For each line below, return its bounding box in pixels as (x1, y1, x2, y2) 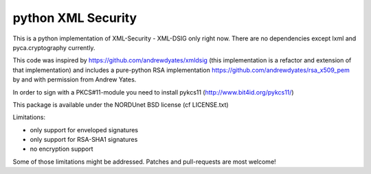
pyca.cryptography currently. (12, 43, 95, 51)
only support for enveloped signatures (30, 125, 139, 134)
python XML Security (12, 10, 137, 25)
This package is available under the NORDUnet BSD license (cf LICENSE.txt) (12, 100, 229, 109)
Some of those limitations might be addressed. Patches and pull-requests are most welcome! (12, 158, 276, 166)
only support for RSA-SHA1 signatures (30, 136, 138, 144)
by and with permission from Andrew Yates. (12, 75, 137, 84)
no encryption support (30, 145, 93, 153)
